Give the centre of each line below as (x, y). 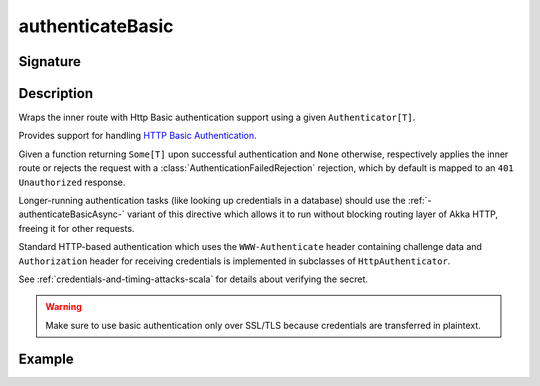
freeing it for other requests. (76, 228)
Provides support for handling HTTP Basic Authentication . (137, 136)
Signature (50, 61)
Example (46, 358)
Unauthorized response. (72, 182)
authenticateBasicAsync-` (71, 214)
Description (56, 93)
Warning (63, 307)
